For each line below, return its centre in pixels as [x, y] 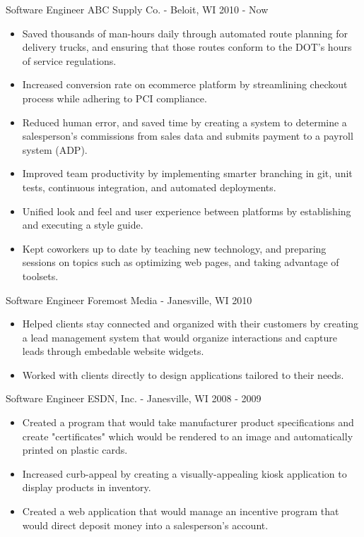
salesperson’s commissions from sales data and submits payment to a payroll [188, 136]
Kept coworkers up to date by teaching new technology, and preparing [174, 248]
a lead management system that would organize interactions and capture [180, 337]
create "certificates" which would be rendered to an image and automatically [188, 436]
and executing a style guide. [83, 225]
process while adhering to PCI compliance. [115, 98]
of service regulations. [69, 60]
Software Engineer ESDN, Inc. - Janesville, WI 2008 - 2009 [134, 398]
